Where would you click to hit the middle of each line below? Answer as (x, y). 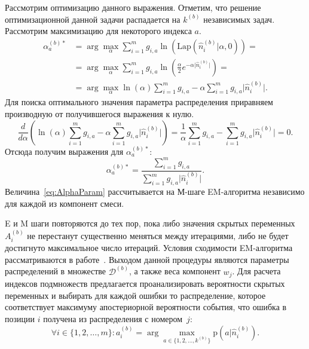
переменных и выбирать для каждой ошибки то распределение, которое (135, 295)
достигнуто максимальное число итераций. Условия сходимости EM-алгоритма (149, 248)
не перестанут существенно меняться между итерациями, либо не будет (158, 235)
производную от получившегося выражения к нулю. (100, 114)
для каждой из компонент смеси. (65, 203)
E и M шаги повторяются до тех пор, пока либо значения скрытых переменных (150, 223)
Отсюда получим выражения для (64, 151)
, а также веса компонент (175, 271)
